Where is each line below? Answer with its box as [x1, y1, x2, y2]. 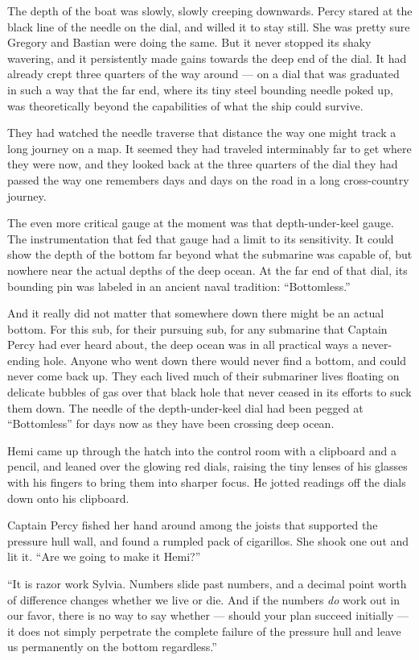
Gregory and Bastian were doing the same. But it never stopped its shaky [7, 34, 372, 51]
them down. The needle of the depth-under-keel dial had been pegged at [7, 399, 364, 416]
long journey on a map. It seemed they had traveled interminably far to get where [7, 139, 412, 156]
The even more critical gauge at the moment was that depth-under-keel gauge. [7, 214, 394, 231]
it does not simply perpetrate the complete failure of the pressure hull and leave [7, 622, 401, 639]
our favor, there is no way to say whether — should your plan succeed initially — [7, 607, 409, 624]
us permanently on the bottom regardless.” [7, 638, 217, 655]
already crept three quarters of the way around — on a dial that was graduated [7, 65, 400, 82]
